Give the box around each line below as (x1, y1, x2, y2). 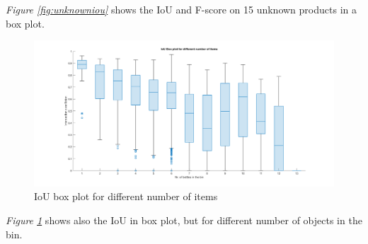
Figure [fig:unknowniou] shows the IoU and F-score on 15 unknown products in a (6, 2, 357, 16)
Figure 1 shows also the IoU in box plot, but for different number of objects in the (6, 212, 362, 227)
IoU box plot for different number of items (34, 189, 218, 204)
